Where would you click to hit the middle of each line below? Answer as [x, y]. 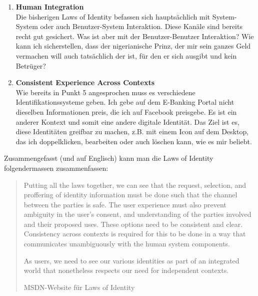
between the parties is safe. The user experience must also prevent [125, 204]
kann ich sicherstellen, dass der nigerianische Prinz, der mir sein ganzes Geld [133, 46]
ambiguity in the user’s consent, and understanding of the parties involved [137, 214]
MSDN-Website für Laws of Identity [79, 287]
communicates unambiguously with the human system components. [127, 244]
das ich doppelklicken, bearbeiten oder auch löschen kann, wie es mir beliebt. [134, 141]
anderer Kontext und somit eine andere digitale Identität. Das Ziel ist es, [127, 121]
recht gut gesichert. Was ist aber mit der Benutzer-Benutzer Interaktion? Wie [135, 36]
